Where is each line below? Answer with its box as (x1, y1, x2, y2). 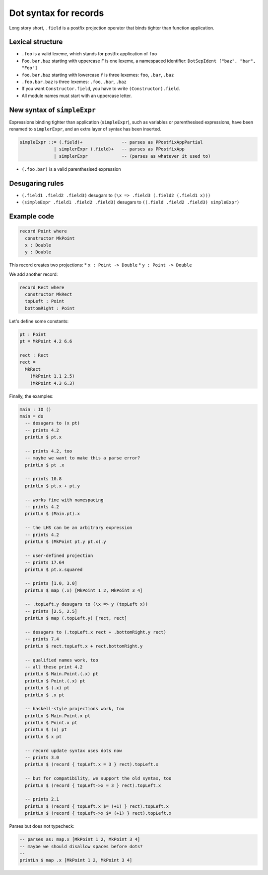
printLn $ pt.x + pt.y (25, 483, 80, 489)
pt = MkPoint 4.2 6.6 (19, 338, 72, 344)
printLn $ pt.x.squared (25, 566, 83, 572)
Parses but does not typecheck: (9, 823, 74, 829)
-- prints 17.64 (25, 560, 65, 565)
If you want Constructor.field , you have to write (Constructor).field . (21, 86, 181, 92)
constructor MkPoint (25, 235, 75, 241)
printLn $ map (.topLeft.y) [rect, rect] (25, 615, 128, 621)
